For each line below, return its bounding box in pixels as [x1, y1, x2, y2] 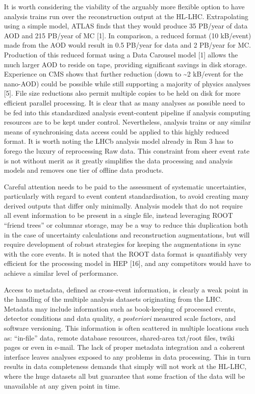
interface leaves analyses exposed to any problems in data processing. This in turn [4, 351, 251, 362]
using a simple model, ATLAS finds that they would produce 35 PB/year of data [4, 21, 248, 31]
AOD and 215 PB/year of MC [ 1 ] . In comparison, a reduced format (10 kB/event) [4, 30, 251, 40]
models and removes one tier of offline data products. [4, 165, 164, 175]
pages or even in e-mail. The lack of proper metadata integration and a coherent [4, 342, 245, 352]
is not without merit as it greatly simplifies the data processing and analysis [4, 155, 233, 165]
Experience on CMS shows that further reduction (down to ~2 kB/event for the [4, 69, 243, 79]
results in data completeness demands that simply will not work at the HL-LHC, [4, 361, 247, 371]
